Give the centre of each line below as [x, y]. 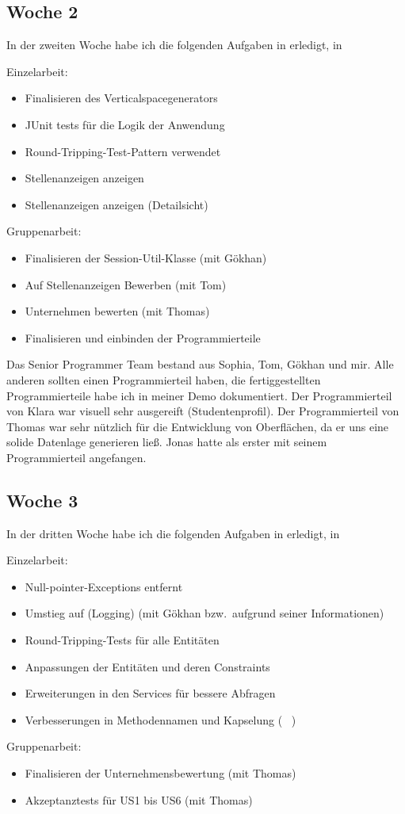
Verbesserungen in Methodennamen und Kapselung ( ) [160, 719]
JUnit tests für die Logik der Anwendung [125, 124]
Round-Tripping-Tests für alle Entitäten [122, 640]
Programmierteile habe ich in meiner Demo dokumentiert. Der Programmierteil [199, 395]
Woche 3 [42, 500]
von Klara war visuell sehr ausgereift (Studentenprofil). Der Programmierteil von [203, 411]
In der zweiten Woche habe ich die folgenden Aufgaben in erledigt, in [174, 45]
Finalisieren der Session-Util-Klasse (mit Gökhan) [146, 257]
